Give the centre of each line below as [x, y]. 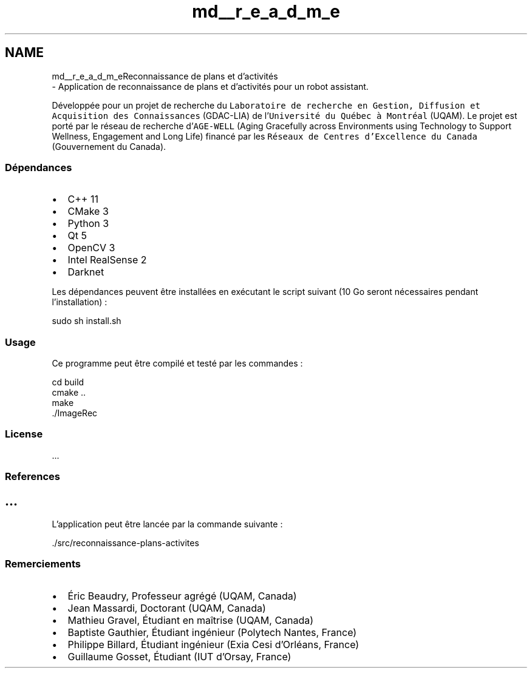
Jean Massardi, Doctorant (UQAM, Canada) [167, 608]
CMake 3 [88, 211]
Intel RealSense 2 [107, 260]
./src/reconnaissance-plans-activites [125, 543]
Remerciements [43, 564]
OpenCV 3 [91, 248]
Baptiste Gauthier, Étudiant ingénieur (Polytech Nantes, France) [212, 632]
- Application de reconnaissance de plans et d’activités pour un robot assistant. [210, 86]
